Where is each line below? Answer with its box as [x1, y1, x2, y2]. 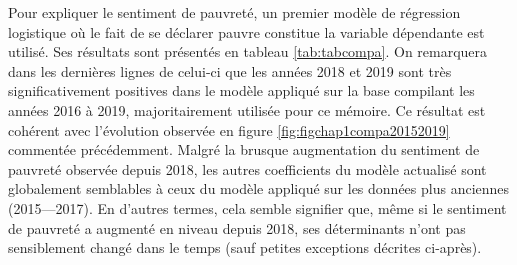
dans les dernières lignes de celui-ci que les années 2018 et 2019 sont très [8, 60, 452, 81]
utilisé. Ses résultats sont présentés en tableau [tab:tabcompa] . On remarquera [8, 41, 488, 62]
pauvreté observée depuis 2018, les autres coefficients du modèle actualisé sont [8, 158, 487, 179]
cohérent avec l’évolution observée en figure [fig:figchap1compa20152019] [8, 119, 450, 140]
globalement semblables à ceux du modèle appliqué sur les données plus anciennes [8, 178, 510, 199]
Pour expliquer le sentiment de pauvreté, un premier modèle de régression [8, 2, 461, 22]
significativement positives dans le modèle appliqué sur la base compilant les [8, 80, 475, 101]
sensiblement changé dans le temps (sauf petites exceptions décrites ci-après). [8, 237, 482, 258]
